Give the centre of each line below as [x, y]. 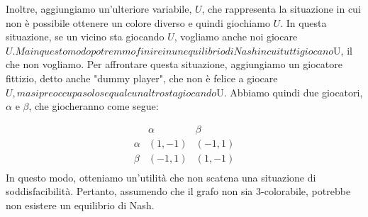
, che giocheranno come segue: [94, 106]
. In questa [303, 22]
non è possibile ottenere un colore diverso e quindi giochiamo [138, 22]
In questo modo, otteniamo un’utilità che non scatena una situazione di [161, 177]
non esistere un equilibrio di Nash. [80, 205]
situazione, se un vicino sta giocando [85, 37]
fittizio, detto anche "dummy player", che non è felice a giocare [142, 78]
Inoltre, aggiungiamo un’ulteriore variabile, [99, 9]
